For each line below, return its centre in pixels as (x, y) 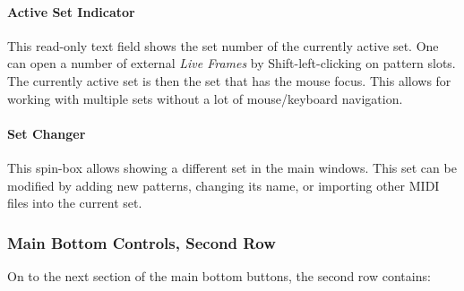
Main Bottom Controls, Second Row (142, 242)
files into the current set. (75, 203)
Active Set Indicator (71, 11)
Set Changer (47, 133)
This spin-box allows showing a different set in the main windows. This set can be (232, 167)
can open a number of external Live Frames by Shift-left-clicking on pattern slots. (232, 63)
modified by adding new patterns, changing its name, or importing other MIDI (223, 185)
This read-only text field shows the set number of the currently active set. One (223, 45)
